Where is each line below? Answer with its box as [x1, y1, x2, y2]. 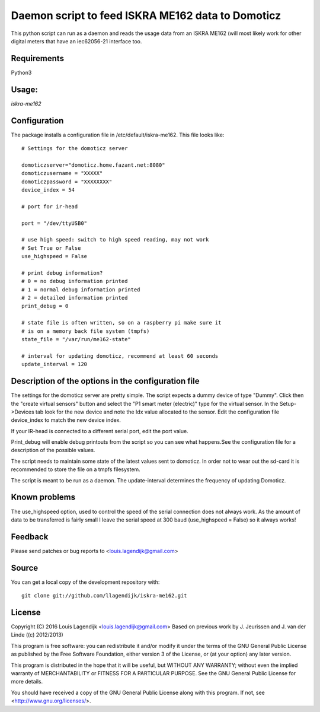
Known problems [11, 492, 76, 503]
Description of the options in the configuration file [11, 376, 200, 386]
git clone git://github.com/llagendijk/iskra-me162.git [21, 592, 187, 599]
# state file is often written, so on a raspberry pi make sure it [21, 319, 222, 326]
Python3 [11, 69, 32, 76]
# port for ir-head [21, 203, 78, 210]
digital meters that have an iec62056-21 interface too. [11, 37, 142, 44]
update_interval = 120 [21, 361, 88, 368]
